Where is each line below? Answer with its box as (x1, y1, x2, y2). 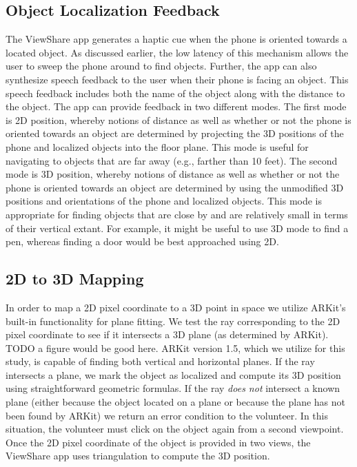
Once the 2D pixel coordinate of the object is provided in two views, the (6, 435, 311, 449)
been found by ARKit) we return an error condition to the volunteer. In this (6, 408, 328, 422)
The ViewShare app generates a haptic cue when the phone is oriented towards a (6, 32, 347, 46)
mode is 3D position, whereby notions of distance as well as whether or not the (6, 167, 340, 181)
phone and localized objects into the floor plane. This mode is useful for (6, 139, 309, 154)
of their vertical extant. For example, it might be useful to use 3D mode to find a (6, 220, 349, 235)
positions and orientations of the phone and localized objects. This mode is (6, 194, 323, 208)
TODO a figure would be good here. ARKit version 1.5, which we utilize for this (6, 340, 345, 355)
